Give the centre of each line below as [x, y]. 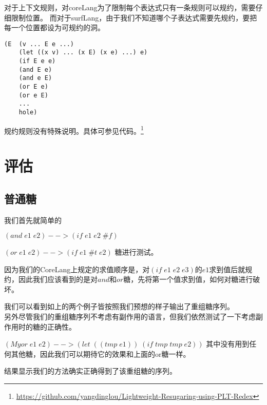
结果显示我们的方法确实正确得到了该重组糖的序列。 [90, 371]
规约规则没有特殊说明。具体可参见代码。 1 [74, 130]
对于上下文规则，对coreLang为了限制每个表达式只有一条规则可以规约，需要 [130, 7]
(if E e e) [37, 61]
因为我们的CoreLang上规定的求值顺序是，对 [77, 269]
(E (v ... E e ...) [39, 44]
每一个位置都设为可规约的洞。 [54, 27]
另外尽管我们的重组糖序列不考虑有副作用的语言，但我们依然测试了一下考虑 [130, 317]
